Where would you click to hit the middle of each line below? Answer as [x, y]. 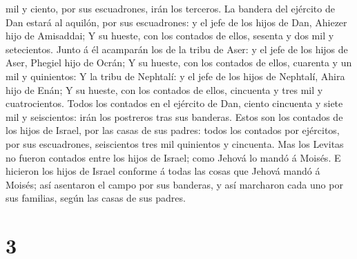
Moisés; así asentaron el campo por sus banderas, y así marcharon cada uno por [174, 184]
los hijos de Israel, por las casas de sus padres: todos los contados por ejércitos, [173, 130]
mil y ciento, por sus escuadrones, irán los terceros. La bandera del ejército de [170, 8]
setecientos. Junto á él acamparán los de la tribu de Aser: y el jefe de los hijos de [177, 49]
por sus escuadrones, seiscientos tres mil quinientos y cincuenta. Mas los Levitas [175, 143]
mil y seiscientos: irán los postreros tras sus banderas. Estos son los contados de [174, 116]
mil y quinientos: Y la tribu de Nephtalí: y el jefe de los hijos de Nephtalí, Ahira [175, 76]
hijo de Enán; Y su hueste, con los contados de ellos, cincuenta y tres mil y [164, 89]
